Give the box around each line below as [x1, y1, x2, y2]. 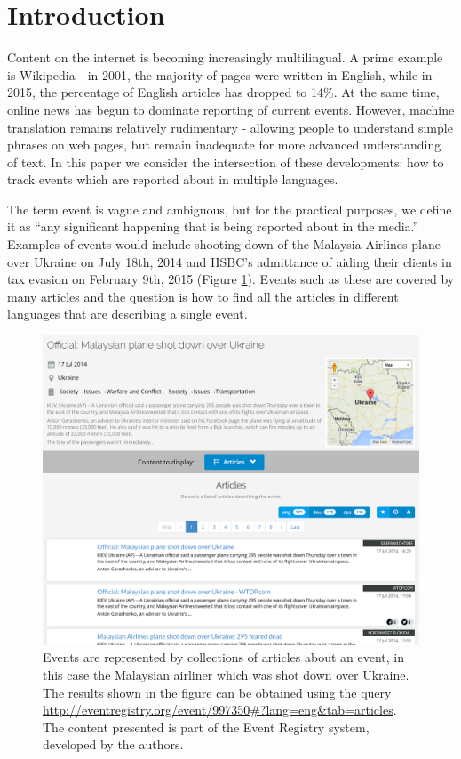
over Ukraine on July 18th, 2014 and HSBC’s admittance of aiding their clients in [7, 252, 452, 270]
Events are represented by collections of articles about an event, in [43, 648, 405, 666]
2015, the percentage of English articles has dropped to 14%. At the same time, [7, 83, 440, 101]
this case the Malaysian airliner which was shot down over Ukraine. [43, 666, 409, 684]
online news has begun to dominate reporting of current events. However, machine [7, 100, 455, 118]
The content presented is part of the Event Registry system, [43, 717, 370, 736]
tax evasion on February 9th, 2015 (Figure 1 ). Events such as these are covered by [7, 270, 455, 288]
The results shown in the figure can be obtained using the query [43, 682, 392, 701]
